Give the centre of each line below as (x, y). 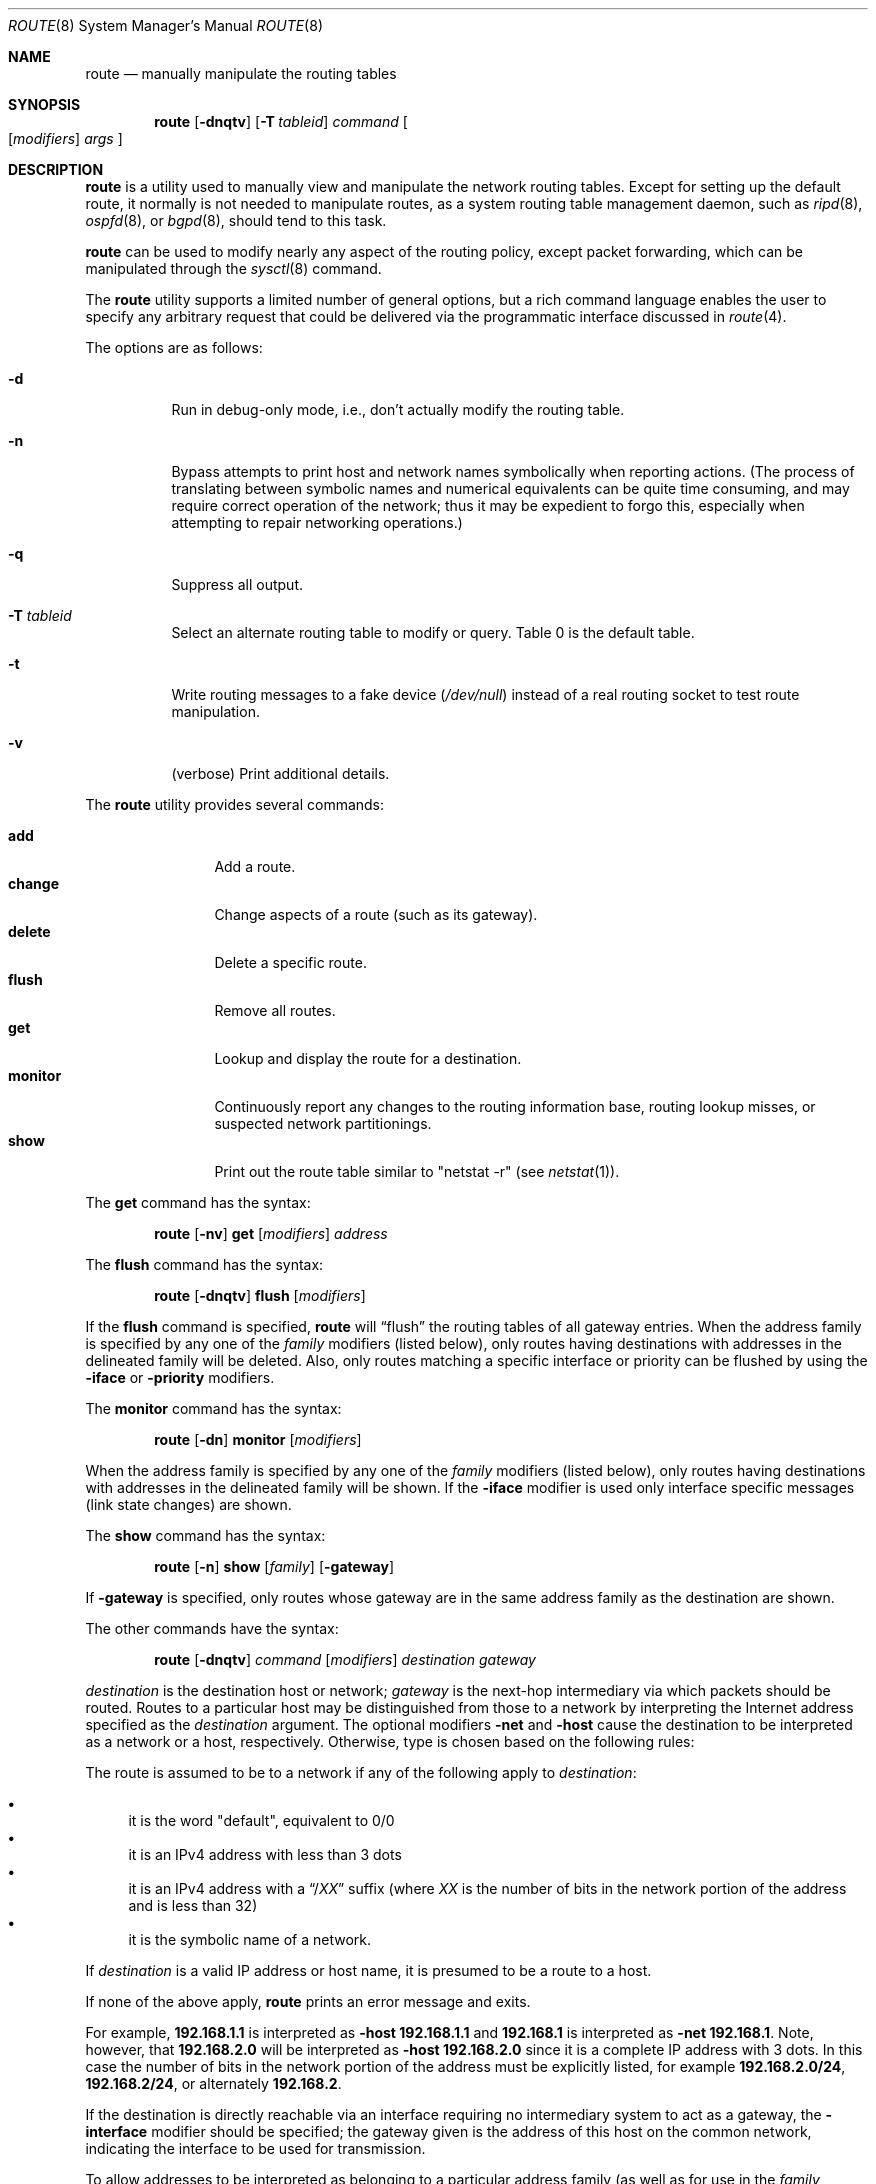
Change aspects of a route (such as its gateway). (376, 914)
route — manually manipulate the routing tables (241, 73)
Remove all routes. (275, 1010)
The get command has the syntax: (198, 1202)
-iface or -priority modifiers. (180, 1377)
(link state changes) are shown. (188, 1504)
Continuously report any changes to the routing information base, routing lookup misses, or (515, 1106)
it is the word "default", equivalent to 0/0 (261, 1820)
